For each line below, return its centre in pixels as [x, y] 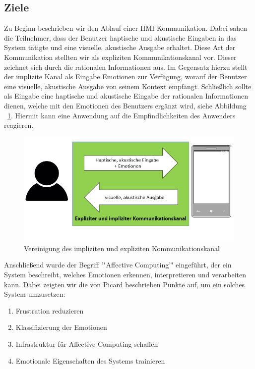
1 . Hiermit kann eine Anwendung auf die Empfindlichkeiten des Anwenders [122, 115]
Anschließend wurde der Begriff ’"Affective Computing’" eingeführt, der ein [118, 265]
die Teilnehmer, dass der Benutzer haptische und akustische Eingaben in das [120, 37]
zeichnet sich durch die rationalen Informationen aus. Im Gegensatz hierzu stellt [126, 67]
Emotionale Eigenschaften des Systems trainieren [90, 360]
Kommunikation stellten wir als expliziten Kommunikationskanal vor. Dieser [120, 57]
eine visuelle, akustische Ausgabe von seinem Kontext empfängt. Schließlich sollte [128, 86]
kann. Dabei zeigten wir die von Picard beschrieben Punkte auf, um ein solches [125, 284]
